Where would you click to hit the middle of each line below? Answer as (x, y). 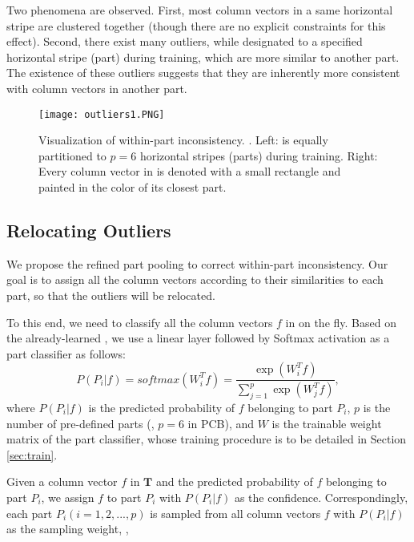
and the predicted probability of (234, 481)
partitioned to (72, 155)
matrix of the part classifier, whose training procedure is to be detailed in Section (207, 439)
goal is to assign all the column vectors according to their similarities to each (195, 279)
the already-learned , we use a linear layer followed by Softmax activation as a (198, 338)
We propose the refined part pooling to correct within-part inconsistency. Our (197, 263)
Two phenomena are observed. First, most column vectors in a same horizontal (200, 10)
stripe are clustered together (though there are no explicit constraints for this (196, 25)
